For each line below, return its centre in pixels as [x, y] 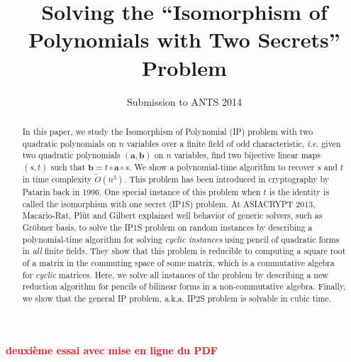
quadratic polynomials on [69, 143]
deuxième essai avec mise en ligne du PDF [112, 350]
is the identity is [299, 191]
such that [68, 166]
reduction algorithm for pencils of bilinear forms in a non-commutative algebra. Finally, [184, 286]
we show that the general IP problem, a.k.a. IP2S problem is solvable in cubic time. [177, 298]
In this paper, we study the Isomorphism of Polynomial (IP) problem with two [168, 131]
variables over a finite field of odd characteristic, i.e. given [234, 143]
